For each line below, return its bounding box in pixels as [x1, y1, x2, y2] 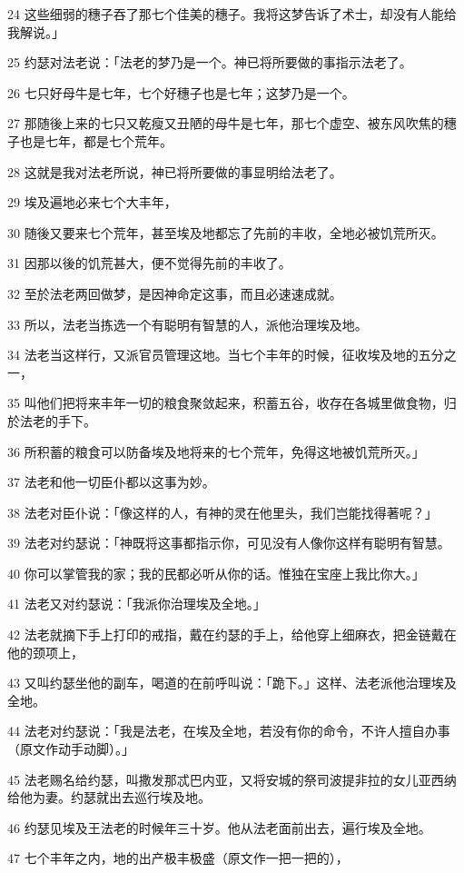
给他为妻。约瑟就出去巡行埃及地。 [7, 788, 211, 807]
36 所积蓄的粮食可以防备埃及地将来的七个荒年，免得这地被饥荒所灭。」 [7, 441, 425, 461]
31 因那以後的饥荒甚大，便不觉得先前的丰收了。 [7, 253, 291, 273]
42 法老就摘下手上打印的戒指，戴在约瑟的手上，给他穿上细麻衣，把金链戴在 [7, 625, 457, 644]
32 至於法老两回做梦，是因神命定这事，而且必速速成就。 [7, 283, 342, 303]
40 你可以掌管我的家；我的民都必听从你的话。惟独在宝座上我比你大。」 [7, 563, 425, 582]
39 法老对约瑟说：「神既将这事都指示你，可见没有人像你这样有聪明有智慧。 [7, 533, 450, 552]
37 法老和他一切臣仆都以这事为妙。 [7, 472, 215, 491]
